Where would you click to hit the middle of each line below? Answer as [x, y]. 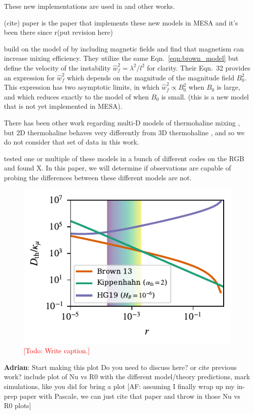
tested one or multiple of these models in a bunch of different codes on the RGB [124, 158]
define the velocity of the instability [57, 67]
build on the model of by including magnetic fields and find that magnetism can [124, 48]
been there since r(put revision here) [58, 32]
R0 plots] [18, 405]
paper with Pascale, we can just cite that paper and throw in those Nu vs [130, 396]
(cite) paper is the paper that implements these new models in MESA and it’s [121, 22]
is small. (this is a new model [205, 96]
